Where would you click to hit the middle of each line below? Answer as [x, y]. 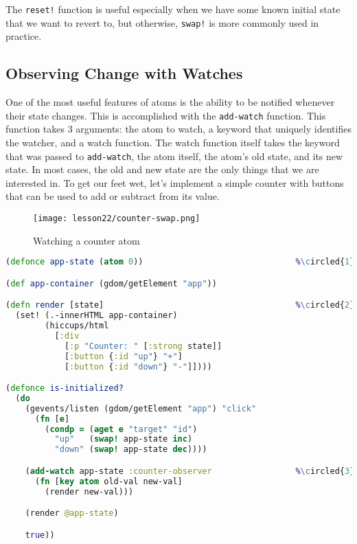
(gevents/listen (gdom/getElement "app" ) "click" [141, 408]
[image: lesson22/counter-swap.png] [117, 218]
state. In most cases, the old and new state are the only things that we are [162, 169]
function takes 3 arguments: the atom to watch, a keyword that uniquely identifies [178, 129]
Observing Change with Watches [124, 73]
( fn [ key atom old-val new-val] [108, 481]
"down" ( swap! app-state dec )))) [131, 450]
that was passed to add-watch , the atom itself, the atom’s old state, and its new [174, 156]
